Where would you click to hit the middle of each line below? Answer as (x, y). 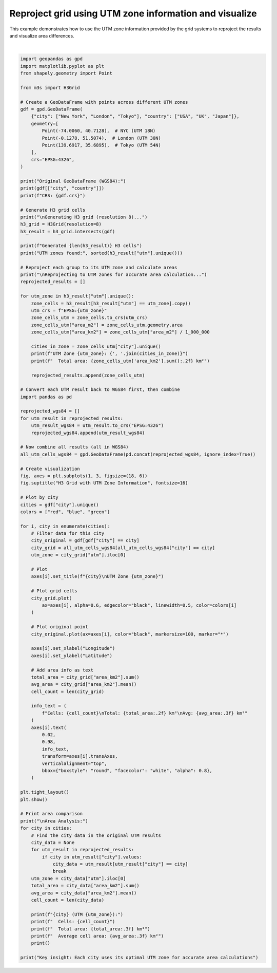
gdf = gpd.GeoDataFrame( (52, 109)
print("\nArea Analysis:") (54, 821)
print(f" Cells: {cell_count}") (73, 922)
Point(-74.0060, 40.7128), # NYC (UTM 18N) (99, 131)
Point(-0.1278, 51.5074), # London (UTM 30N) (101, 138)
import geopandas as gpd (52, 59)
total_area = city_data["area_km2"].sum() (85, 886)
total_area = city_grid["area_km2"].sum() (85, 677)
